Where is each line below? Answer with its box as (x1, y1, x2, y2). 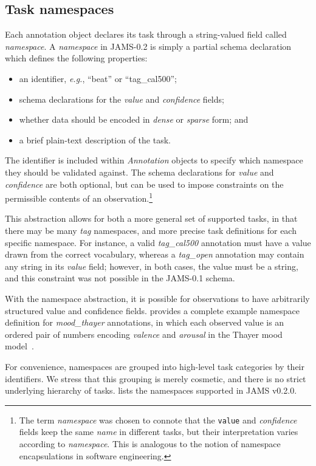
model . (5, 340, 34, 352)
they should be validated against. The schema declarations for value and (5, 165, 274, 178)
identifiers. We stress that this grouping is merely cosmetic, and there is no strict (5, 372, 306, 385)
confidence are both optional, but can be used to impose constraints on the (5, 177, 284, 190)
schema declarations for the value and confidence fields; (19, 92, 224, 105)
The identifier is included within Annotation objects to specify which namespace (5, 154, 303, 166)
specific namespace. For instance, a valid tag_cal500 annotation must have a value (5, 236, 311, 248)
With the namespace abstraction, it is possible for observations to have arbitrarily (5, 292, 310, 304)
